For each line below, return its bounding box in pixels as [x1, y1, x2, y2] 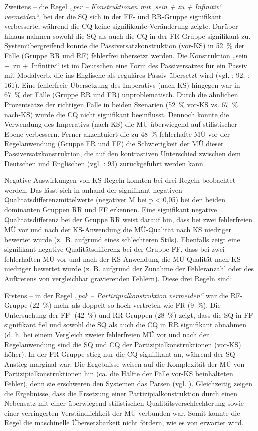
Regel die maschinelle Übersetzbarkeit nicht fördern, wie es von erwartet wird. [4, 417, 244, 428]
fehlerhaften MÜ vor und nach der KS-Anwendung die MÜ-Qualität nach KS [4, 253, 241, 264]
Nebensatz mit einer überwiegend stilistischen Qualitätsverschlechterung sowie [4, 398, 244, 408]
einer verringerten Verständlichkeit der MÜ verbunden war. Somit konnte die [4, 407, 240, 418]
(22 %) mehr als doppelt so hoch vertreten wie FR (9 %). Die [30, 300, 221, 310]
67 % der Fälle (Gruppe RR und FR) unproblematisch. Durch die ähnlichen [4, 89, 238, 100]
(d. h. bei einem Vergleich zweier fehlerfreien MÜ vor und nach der [4, 329, 209, 339]
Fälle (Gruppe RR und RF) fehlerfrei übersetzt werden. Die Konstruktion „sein [4, 50, 248, 60]
